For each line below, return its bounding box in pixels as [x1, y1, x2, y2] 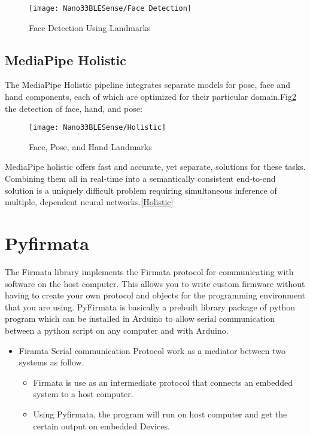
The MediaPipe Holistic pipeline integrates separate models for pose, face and [5, 78, 291, 91]
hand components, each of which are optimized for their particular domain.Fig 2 [5, 90, 297, 103]
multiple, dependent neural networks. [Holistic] [5, 196, 174, 208]
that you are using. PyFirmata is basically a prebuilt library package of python [5, 300, 296, 313]
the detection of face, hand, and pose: [5, 102, 142, 114]
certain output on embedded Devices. [33, 419, 170, 432]
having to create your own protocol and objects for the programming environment [5, 289, 306, 301]
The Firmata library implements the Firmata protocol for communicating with [5, 265, 294, 278]
